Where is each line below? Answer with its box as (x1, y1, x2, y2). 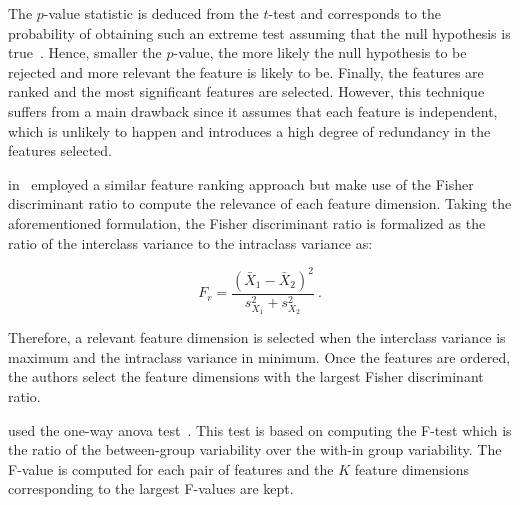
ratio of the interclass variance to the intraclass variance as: (8, 232, 373, 253)
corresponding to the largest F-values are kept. (8, 478, 294, 499)
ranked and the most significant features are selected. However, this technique (8, 81, 485, 102)
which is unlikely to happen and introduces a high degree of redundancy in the (8, 120, 491, 141)
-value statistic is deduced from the (43, 3, 259, 23)
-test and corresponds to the (268, 3, 442, 23)
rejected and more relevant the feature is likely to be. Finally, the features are (8, 61, 484, 82)
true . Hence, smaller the (8, 42, 162, 63)
